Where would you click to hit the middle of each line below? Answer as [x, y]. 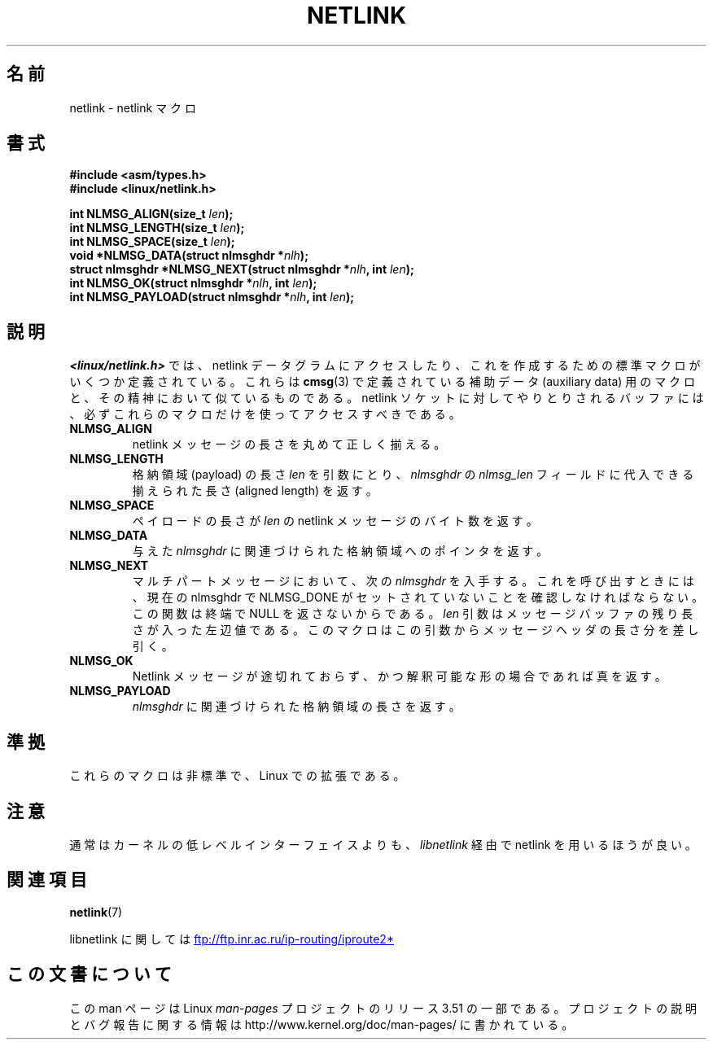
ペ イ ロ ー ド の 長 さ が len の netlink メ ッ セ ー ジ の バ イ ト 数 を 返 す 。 [335, 521]
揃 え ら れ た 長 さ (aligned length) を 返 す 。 [255, 491]
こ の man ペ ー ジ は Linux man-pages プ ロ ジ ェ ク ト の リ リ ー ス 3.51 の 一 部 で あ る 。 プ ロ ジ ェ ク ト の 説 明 [383, 1008]
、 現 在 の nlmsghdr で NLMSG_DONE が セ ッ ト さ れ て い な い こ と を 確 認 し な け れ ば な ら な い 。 [418, 597]
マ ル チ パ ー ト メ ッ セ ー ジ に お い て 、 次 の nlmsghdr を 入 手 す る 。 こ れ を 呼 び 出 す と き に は [413, 581]
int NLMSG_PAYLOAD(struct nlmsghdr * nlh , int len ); [212, 297]
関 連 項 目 [47, 880]
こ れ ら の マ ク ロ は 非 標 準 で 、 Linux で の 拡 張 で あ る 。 [237, 776]
